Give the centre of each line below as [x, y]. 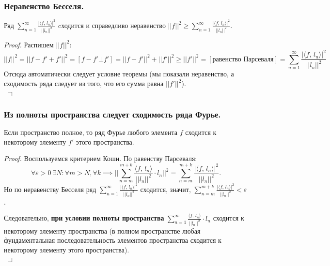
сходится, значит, [165, 189]
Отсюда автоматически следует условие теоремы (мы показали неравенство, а [119, 74]
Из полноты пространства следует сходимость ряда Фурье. [112, 114]
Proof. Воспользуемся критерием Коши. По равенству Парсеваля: [101, 158]
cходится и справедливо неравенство [112, 25]
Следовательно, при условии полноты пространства [84, 218]
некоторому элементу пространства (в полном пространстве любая [102, 230]
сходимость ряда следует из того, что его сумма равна [84, 83]
